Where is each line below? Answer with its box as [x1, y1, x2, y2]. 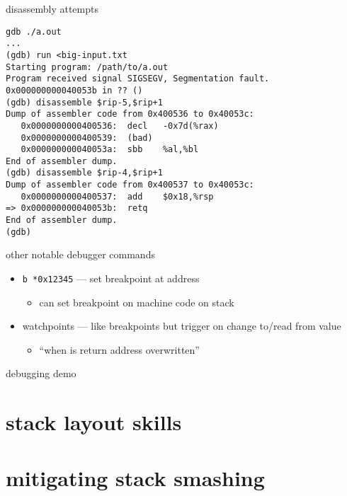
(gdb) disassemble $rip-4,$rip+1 [6, 168, 163, 178]
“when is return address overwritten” [39, 342, 200, 357]
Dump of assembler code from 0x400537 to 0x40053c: [6, 180, 254, 190]
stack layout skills [6, 408, 182, 437]
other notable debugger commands [6, 247, 155, 262]
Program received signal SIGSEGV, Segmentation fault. [6, 74, 270, 84]
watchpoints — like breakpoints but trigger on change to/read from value [22, 318, 341, 333]
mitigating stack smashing [6, 463, 265, 492]
